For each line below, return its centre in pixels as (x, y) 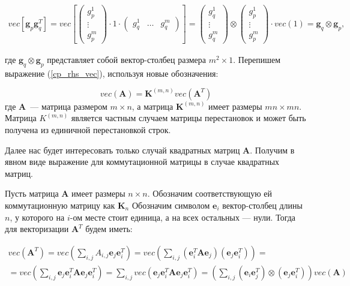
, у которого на (37, 217)
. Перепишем (257, 59)
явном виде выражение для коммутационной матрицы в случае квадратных (142, 162)
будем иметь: (109, 229)
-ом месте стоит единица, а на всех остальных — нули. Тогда (183, 217)
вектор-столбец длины (262, 205)
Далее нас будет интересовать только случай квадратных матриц (122, 150)
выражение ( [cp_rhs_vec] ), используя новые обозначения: (112, 73)
